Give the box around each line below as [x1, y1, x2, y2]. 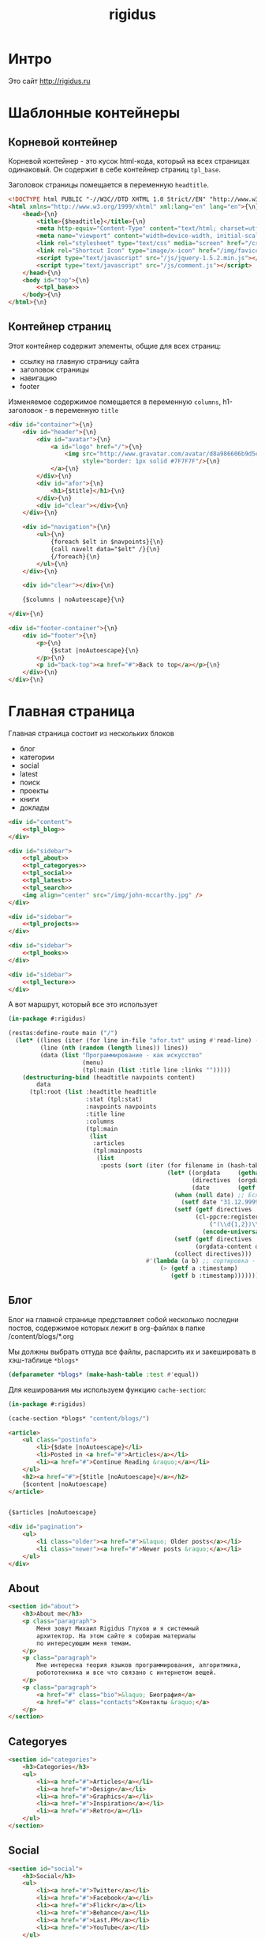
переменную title [54, 405, 119, 414]
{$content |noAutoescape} [22, 1480, 108, 1488]
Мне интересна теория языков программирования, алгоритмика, [36, 1661, 242, 1669]
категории [19, 752, 55, 762]
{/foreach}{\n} [50, 552, 101, 561]
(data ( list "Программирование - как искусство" [39, 1051, 203, 1059]
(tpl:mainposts [92, 1147, 144, 1155]
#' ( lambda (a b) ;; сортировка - [145, 1257, 256, 1265]
